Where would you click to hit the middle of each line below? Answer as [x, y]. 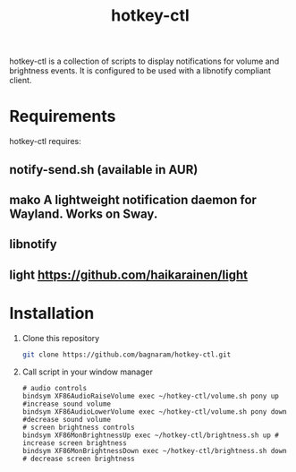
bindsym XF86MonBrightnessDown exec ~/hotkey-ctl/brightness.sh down [155, 451]
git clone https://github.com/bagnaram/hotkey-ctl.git [127, 355]
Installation [52, 313]
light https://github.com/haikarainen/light [129, 275]
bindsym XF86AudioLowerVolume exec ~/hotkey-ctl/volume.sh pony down [155, 412]
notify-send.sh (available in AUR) [104, 170]
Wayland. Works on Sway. [84, 214]
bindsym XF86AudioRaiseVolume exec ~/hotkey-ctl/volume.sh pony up [150, 396]
